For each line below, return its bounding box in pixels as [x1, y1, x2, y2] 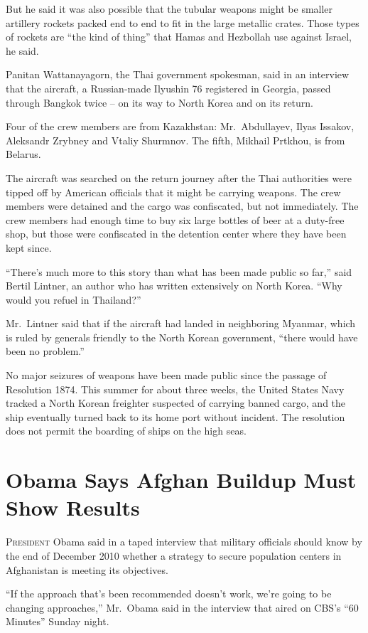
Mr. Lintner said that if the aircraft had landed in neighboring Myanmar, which [6, 316, 356, 331]
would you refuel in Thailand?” [6, 292, 141, 307]
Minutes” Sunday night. [6, 614, 109, 629]
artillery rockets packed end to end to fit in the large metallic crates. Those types [6, 15, 359, 30]
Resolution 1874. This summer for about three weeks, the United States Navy [6, 381, 345, 396]
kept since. [6, 240, 52, 255]
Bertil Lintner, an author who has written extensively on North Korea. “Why [6, 278, 342, 293]
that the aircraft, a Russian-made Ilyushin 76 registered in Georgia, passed [6, 80, 331, 95]
